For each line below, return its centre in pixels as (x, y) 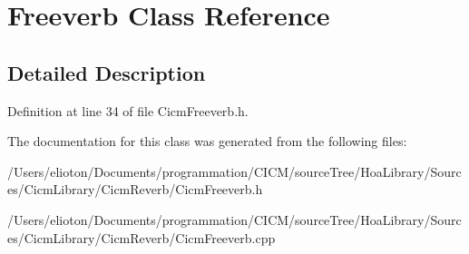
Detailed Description (107, 72)
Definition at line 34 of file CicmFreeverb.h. (128, 110)
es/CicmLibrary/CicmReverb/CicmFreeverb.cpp (142, 237)
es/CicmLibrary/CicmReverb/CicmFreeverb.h (135, 189)
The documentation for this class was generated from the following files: (207, 141)
